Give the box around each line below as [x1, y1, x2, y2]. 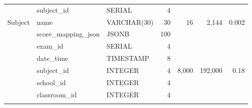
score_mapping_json [36, 29, 100, 39]
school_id [36, 77, 66, 87]
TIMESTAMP [106, 53, 149, 63]
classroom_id [36, 89, 77, 99]
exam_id [36, 41, 64, 51]
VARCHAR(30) [106, 17, 154, 27]
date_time [36, 53, 69, 63]
